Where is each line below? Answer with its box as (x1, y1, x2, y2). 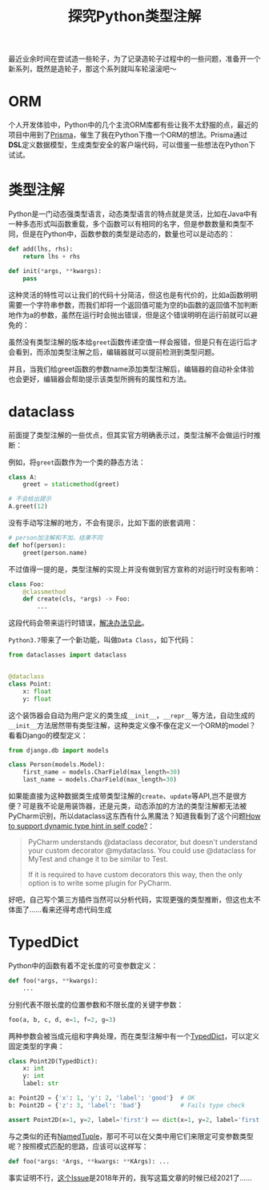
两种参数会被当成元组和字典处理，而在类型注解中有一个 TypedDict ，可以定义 (8, 1031, 260, 1041)
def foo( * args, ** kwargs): (8, 976, 98, 985)
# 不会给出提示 (8, 495, 52, 503)
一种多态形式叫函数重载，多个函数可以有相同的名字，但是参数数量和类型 (8, 219, 247, 229)
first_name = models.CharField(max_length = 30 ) (22, 768, 181, 777)
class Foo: (8, 580, 45, 589)
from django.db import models (8, 746, 110, 754)
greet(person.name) (22, 549, 88, 557)
